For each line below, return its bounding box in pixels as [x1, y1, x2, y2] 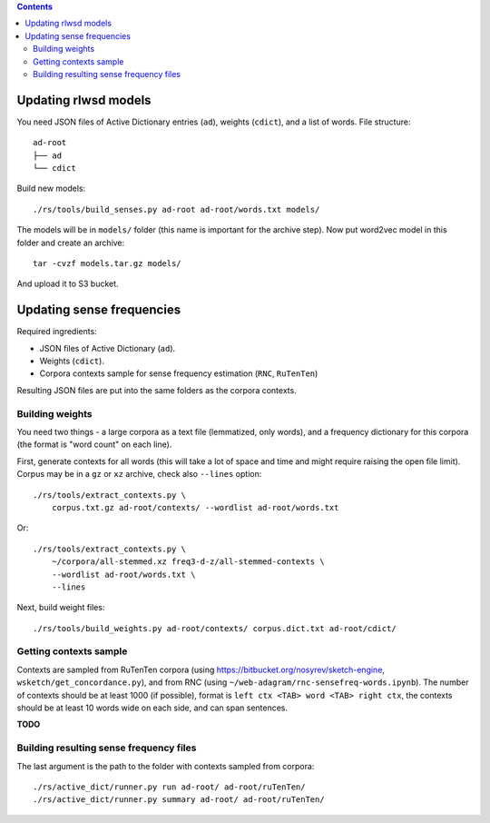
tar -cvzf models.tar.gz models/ [33, 258, 181, 268]
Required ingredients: [16, 326, 97, 337]
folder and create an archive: [16, 237, 125, 248]
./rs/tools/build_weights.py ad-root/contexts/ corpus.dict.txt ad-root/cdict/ [33, 623, 397, 633]
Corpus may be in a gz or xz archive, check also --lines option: [16, 469, 262, 480]
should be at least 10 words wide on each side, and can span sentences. [16, 702, 289, 713]
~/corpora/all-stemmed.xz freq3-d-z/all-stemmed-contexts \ [51, 557, 326, 567]
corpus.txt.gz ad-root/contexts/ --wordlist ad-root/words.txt [51, 502, 339, 512]
